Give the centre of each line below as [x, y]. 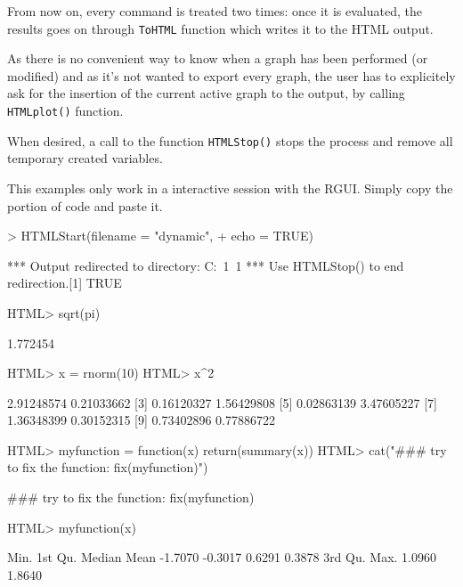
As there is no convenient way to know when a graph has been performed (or [218, 58]
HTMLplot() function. [65, 111]
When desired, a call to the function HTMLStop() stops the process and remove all [230, 140]
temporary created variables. [85, 158]
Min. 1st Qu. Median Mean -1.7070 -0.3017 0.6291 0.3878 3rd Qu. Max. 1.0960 [222, 557]
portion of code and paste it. [85, 205]
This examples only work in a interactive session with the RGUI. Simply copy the [230, 188]
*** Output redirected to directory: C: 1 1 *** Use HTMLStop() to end [206, 265]
